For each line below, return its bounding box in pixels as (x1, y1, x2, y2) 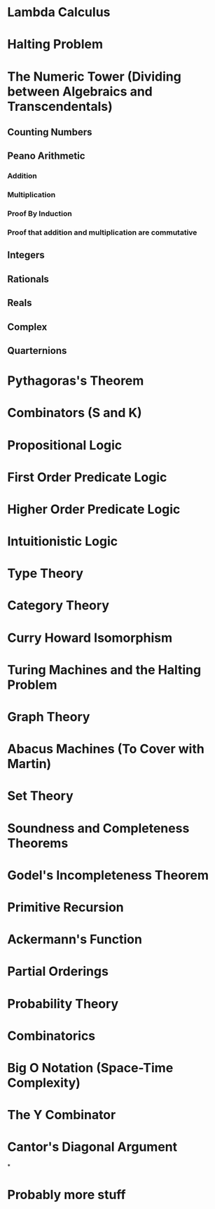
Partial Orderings (7, 963, 109, 979)
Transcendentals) (7, 98, 113, 114)
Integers (7, 249, 46, 261)
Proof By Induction (7, 209, 72, 218)
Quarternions (7, 345, 67, 357)
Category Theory (7, 597, 110, 614)
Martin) (7, 756, 52, 772)
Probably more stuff (7, 1187, 126, 1203)
